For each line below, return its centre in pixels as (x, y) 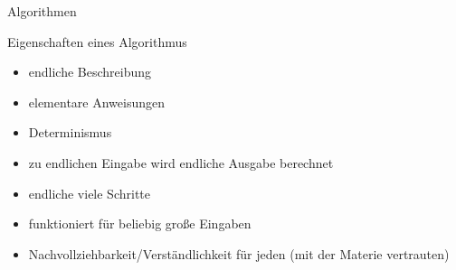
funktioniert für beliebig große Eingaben (140, 223)
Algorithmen (42, 11)
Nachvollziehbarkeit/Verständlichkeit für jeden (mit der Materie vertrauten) (239, 253)
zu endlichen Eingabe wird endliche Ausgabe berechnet (181, 162)
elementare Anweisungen (97, 102)
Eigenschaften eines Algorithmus (97, 41)
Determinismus (70, 132)
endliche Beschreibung (90, 72)
